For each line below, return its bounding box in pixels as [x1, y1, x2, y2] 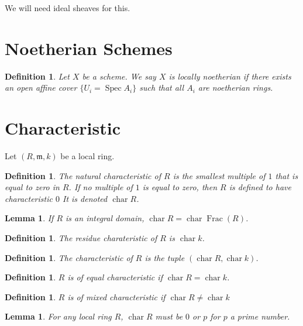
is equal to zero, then [142, 181, 218, 193]
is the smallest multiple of [173, 169, 266, 181]
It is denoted [62, 192, 108, 204]
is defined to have [229, 181, 291, 193]
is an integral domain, [66, 212, 144, 224]
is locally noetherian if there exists [168, 70, 291, 82]
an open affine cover [5, 81, 77, 94]
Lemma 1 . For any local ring [5, 310, 112, 322]
